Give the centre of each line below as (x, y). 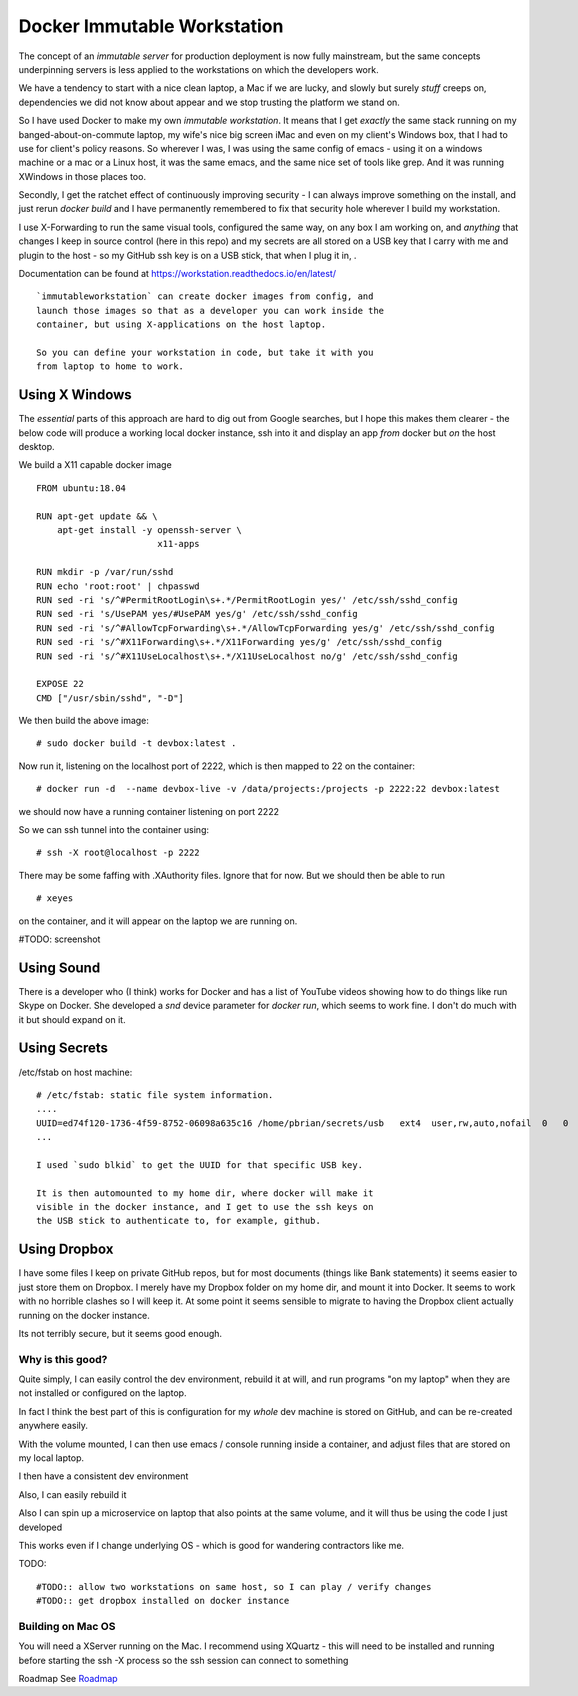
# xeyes (55, 898)
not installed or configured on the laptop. (102, 1393)
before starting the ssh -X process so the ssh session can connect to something (183, 1660)
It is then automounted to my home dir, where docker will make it (205, 1193)
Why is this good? (63, 1359)
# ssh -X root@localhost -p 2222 (118, 853)
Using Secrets (63, 1048)
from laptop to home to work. (110, 366)
